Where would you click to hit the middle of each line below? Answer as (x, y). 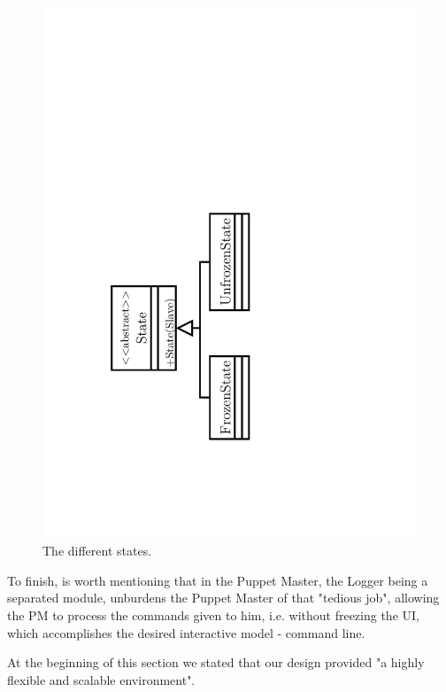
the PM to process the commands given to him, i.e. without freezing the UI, (213, 615)
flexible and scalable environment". (101, 679)
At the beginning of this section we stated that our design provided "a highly (216, 662)
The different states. (97, 551)
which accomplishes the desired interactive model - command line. (186, 632)
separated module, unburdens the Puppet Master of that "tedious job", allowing (223, 598)
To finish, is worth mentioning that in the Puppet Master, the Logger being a (218, 580)
